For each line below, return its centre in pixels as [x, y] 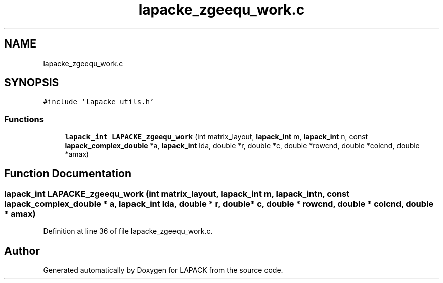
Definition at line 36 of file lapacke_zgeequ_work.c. [128, 231]
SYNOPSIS [32, 83]
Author [22, 251]
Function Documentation [68, 173]
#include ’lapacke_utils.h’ [99, 102]
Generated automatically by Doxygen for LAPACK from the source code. [163, 270]
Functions [24, 119]
